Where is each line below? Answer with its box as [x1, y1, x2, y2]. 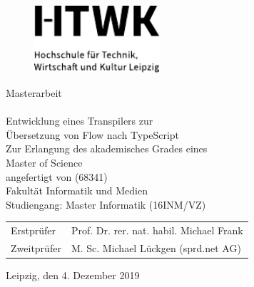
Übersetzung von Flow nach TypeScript [6, 127, 180, 142]
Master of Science [6, 155, 83, 170]
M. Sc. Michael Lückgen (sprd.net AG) [71, 241, 241, 256]
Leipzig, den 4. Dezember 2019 [6, 268, 140, 283]
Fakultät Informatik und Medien [6, 183, 148, 198]
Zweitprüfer [11, 241, 61, 256]
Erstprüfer [11, 223, 56, 238]
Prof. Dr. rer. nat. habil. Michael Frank [71, 223, 243, 238]
